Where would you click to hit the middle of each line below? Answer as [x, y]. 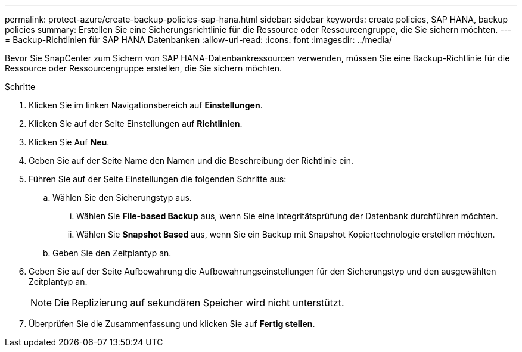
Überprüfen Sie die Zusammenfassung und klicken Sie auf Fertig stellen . [172, 324]
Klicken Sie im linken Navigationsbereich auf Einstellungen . [146, 105]
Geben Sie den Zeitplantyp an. [112, 253]
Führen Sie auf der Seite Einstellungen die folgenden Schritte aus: [158, 179]
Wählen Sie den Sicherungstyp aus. [122, 197]
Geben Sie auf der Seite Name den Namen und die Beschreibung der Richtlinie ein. [191, 161]
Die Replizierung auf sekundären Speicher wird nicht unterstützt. [199, 303]
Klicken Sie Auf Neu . [69, 142]
